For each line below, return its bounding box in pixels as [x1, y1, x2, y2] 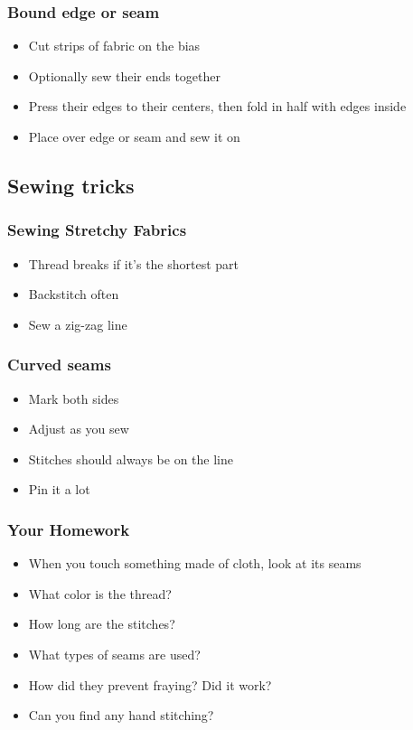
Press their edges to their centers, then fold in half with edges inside [28, 97, 407, 116]
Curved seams [7, 353, 111, 376]
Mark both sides [28, 388, 119, 407]
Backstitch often [28, 285, 119, 304]
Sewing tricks [7, 171, 135, 199]
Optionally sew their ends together [28, 66, 221, 85]
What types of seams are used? [28, 644, 201, 663]
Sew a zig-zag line [28, 314, 127, 333]
